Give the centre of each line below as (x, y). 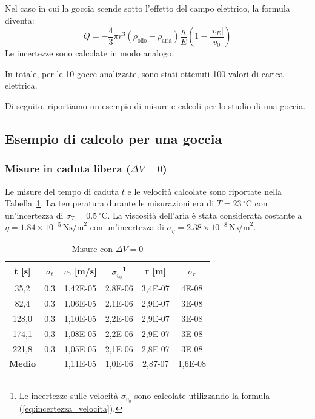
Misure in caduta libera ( (68, 169)
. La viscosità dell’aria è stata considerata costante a (205, 215)
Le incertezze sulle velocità (69, 396)
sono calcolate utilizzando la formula (202, 396)
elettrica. (21, 85)
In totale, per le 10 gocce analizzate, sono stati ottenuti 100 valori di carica (144, 73)
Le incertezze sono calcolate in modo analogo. (90, 53)
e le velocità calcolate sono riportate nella (204, 191)
